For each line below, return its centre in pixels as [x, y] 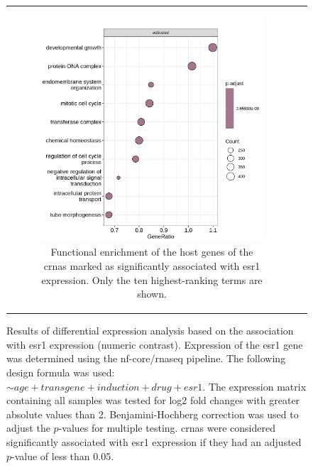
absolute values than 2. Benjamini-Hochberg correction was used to [153, 414]
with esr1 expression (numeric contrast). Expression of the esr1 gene [155, 344]
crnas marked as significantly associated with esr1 [152, 265]
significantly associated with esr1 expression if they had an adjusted [154, 441]
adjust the [28, 428]
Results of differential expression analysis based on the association [150, 331]
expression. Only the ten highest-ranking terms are [152, 279]
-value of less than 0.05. [63, 456]
